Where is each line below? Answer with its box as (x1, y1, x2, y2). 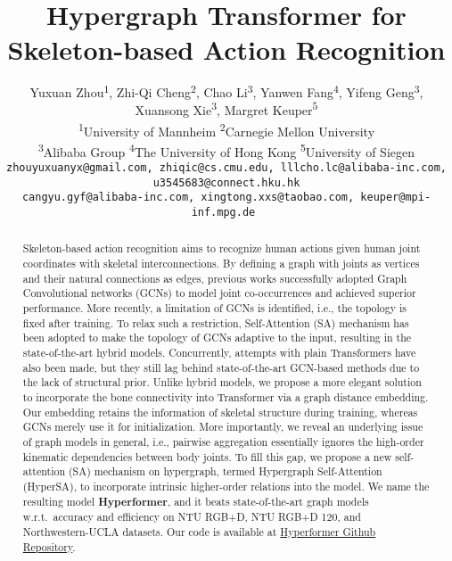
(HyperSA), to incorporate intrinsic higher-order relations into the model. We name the (22, 478, 430, 493)
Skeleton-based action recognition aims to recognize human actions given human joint (22, 241, 421, 256)
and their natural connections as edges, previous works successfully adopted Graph (22, 270, 407, 285)
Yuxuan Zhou (29, 83, 104, 102)
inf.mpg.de (191, 205, 256, 219)
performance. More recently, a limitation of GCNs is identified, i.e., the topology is (22, 301, 407, 316)
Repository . (22, 539, 76, 554)
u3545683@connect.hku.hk (152, 176, 300, 189)
